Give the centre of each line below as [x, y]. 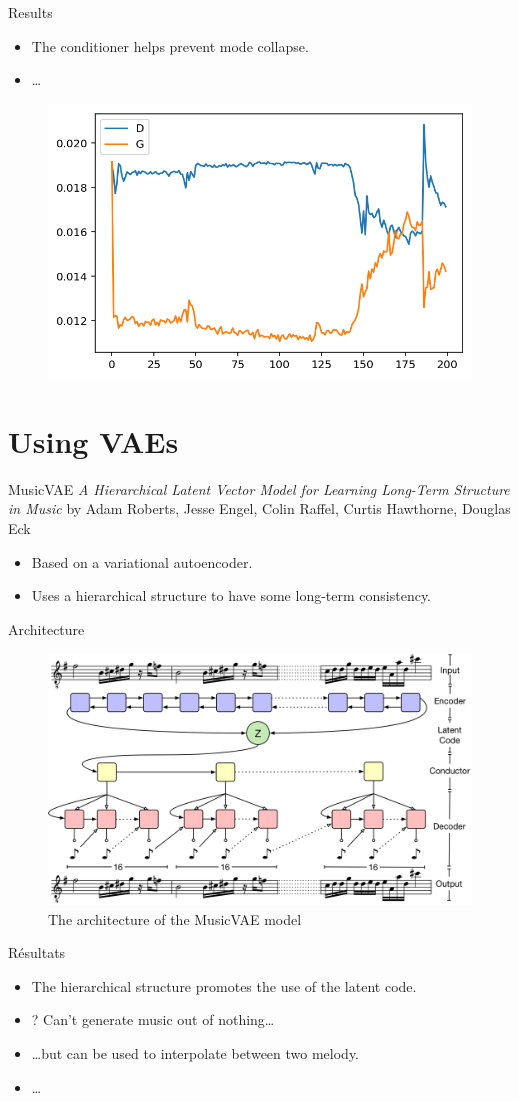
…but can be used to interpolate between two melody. [195, 1053]
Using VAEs [93, 440]
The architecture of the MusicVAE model [175, 918]
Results [30, 12]
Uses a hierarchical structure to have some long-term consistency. [231, 595]
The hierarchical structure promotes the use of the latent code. [224, 985]
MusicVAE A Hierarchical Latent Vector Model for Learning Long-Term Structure [259, 488]
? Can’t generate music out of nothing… [153, 1019]
